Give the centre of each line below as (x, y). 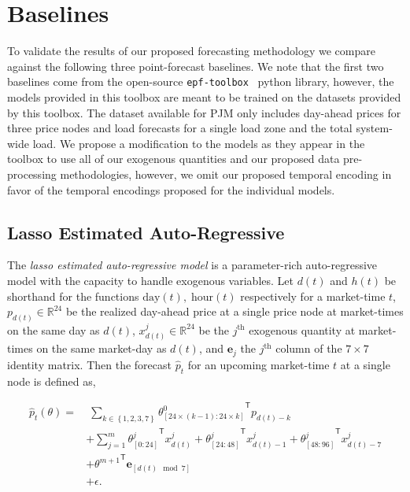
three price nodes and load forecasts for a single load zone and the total (180, 128)
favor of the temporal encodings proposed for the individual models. (171, 189)
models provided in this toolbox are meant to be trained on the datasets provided (204, 96)
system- (374, 128)
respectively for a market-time (313, 296)
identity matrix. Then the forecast (89, 364)
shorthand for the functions (73, 296)
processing (32, 174)
